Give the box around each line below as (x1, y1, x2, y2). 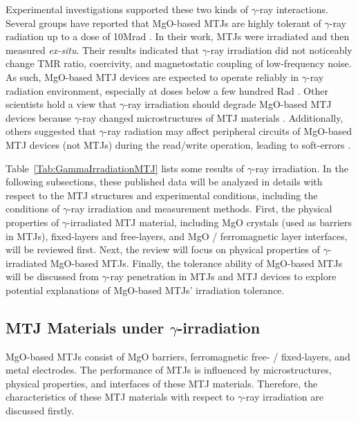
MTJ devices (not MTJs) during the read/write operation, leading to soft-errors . (6, 137, 351, 152)
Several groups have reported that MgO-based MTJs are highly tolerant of (6, 15, 321, 30)
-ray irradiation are (243, 389, 324, 404)
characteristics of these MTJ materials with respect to (6, 389, 235, 404)
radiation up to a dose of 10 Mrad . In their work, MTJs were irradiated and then (6, 29, 350, 44)
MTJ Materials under (6, 316, 164, 338)
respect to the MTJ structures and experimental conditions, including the (6, 187, 318, 202)
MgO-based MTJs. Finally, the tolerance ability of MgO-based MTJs (50, 255, 343, 270)
